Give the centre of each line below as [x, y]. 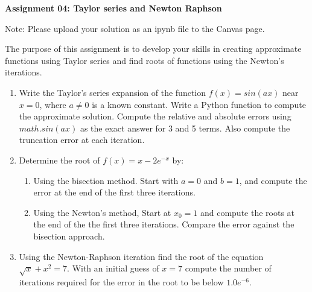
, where [53, 104]
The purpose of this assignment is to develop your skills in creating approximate [153, 49]
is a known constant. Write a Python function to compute [199, 104]
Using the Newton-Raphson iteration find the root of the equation [141, 256]
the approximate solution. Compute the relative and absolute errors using [155, 116]
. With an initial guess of [113, 268]
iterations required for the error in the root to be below [121, 281]
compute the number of [228, 268]
